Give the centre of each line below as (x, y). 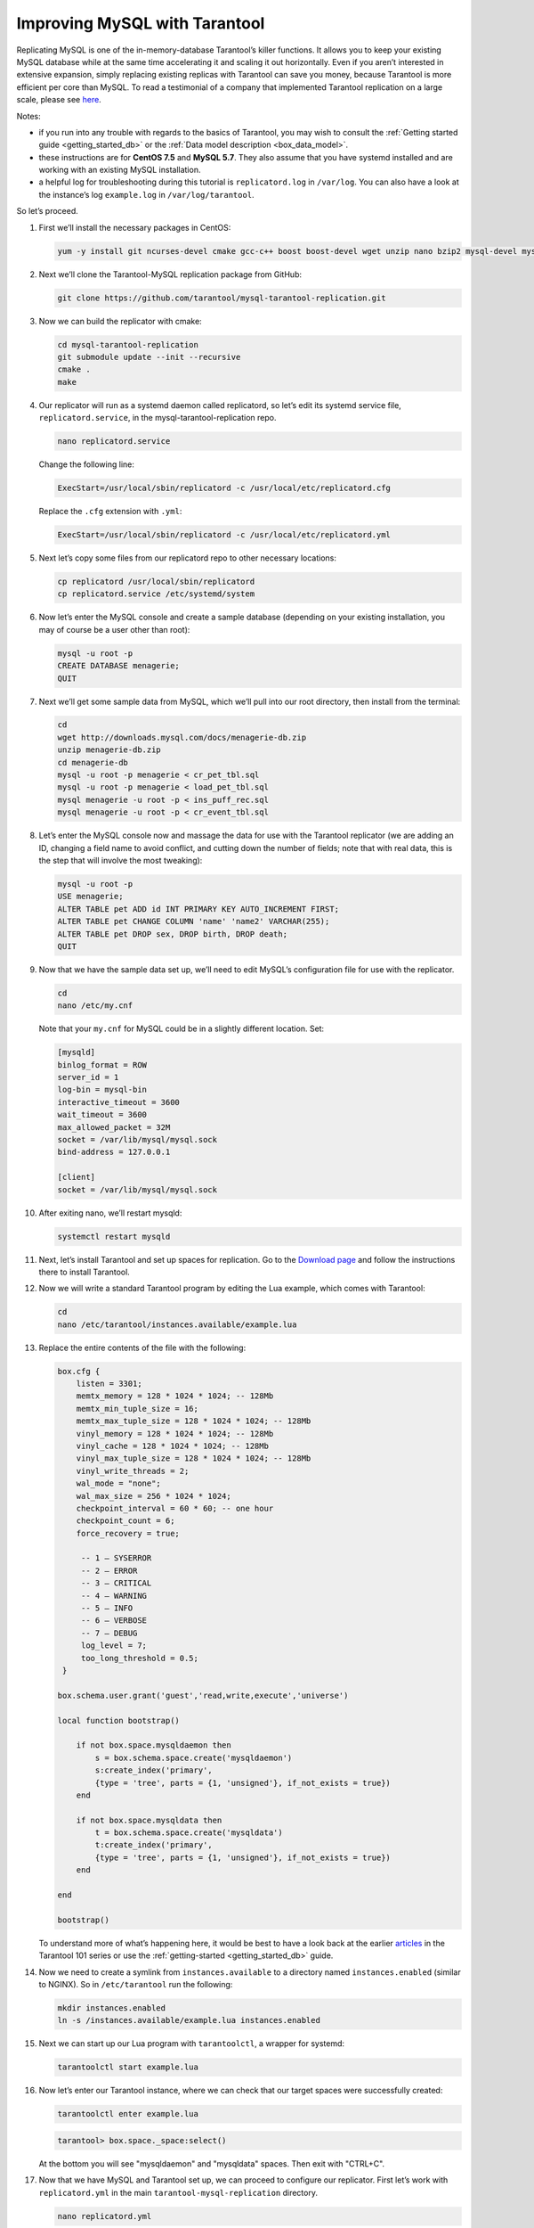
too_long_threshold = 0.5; (140, 1658)
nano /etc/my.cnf (95, 1006)
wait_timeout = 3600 (102, 1115)
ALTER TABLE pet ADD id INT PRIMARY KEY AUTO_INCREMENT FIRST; (198, 909)
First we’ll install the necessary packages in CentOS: (135, 227)
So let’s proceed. (48, 211)
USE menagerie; (90, 897)
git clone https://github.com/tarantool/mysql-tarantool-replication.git (222, 298)
